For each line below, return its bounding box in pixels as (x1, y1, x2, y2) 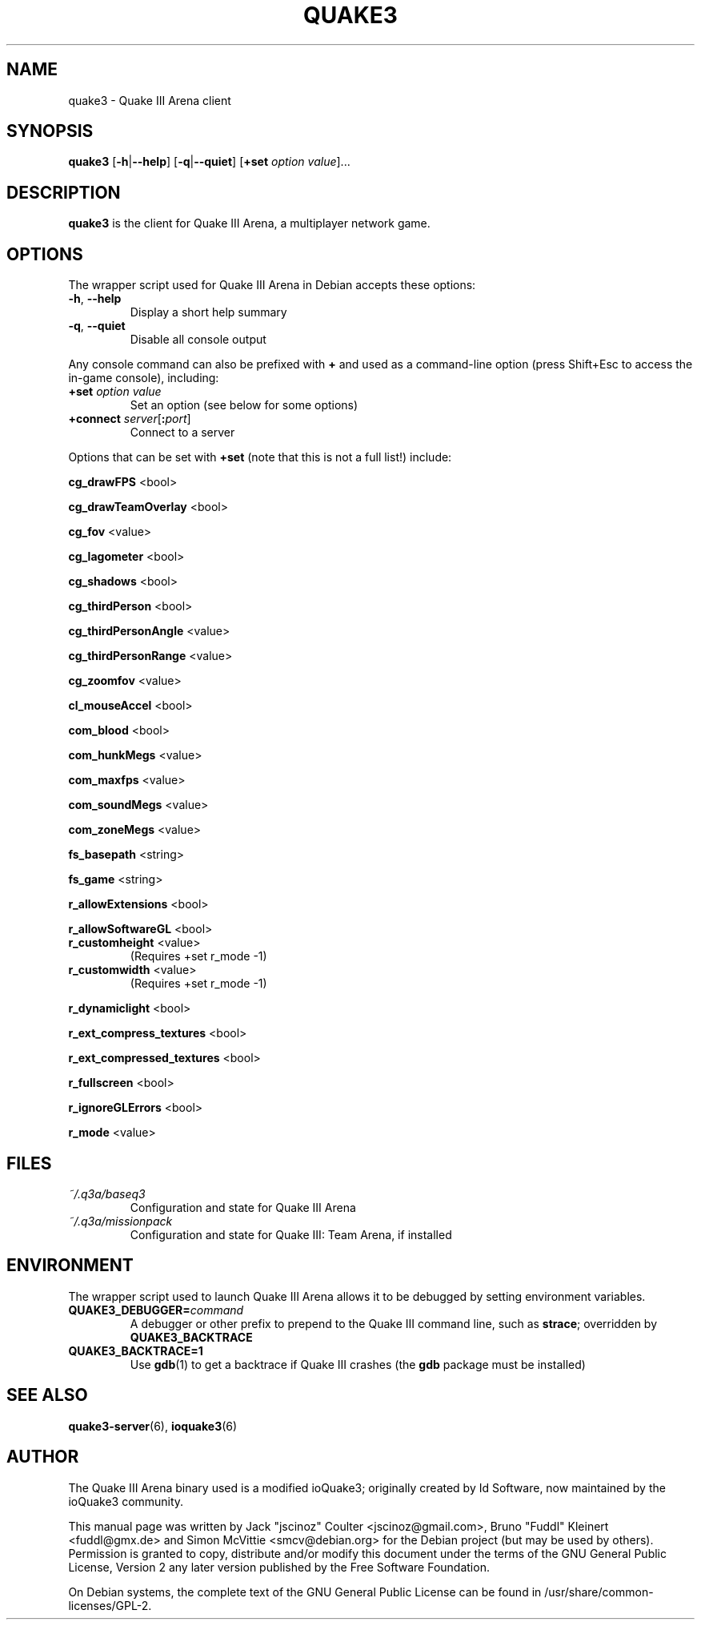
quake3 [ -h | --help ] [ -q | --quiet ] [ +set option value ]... (68, 155, 350, 169)
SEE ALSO (6, 1385, 88, 1406)
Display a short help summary (130, 305, 287, 320)
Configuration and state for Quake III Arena (130, 1200, 356, 1214)
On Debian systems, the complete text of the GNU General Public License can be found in (68, 1584, 542, 1599)
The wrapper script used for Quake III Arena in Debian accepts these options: (68, 278, 476, 292)
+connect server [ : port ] (68, 412, 191, 426)
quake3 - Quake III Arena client (68, 93, 231, 107)
